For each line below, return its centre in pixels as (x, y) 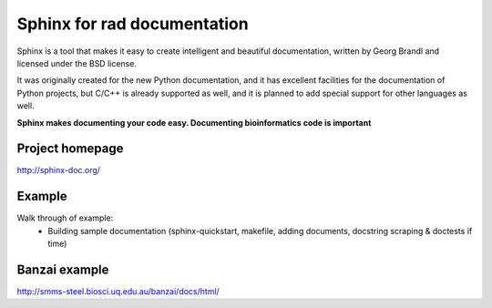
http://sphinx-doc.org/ (58, 170)
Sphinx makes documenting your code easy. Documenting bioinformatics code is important (194, 122)
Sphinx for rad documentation (133, 24)
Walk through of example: (65, 218)
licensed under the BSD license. (77, 63)
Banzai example (63, 269)
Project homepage (70, 149)
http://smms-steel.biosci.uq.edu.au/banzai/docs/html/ (118, 291)
